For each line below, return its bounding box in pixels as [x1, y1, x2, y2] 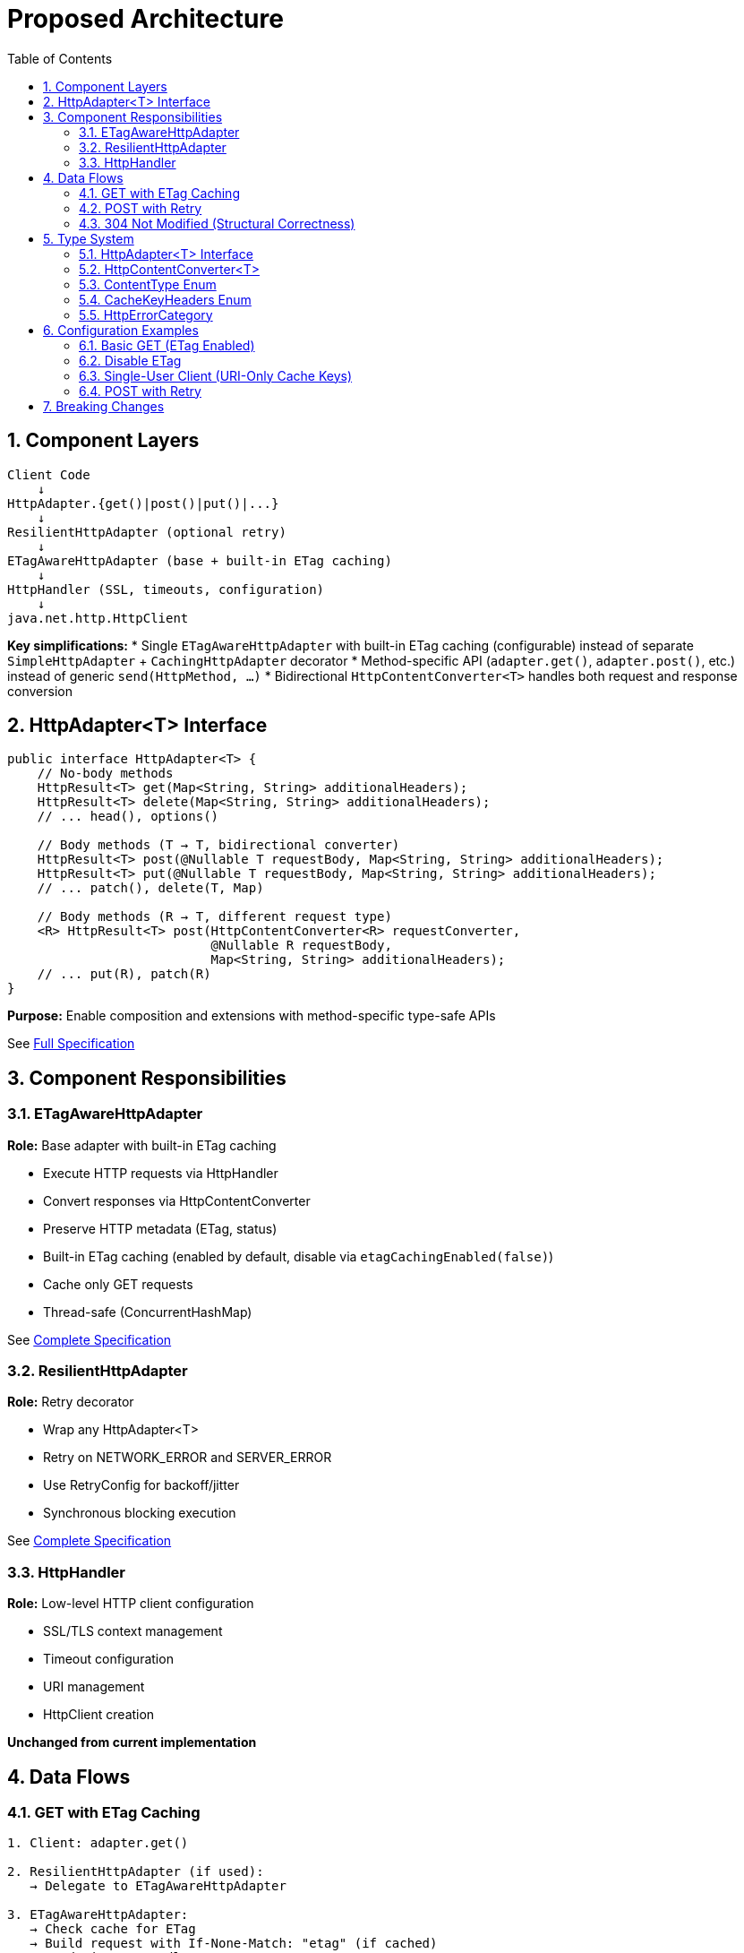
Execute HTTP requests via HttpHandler [43, 1165, 278, 1181]
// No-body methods [37, 766, 174, 781]
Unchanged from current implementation [7, 1734, 257, 1751]
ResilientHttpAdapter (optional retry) [7, 524, 286, 539]
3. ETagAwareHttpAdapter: [7, 1907, 189, 1923]
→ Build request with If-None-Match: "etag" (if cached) [30, 1936, 438, 1951]
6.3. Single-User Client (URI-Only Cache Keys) [79, 367, 353, 383]
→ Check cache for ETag [30, 1922, 196, 1937]
